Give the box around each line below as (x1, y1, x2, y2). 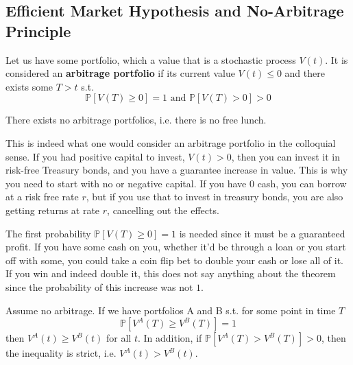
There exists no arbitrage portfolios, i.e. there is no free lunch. (5, 113, 267, 127)
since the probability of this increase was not (5, 279, 193, 294)
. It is (325, 52, 348, 67)
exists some (5, 79, 53, 93)
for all (106, 331, 132, 345)
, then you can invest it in (231, 149, 341, 163)
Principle (5, 20, 71, 41)
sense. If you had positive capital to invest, (5, 149, 185, 163)
